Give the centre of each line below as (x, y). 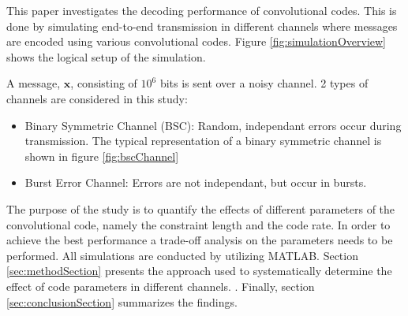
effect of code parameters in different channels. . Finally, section (161, 286)
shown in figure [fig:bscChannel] (102, 156)
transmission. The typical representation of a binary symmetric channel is (203, 141)
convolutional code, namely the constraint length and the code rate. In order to (198, 224)
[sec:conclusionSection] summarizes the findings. (122, 301)
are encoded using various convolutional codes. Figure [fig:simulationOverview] (196, 41)
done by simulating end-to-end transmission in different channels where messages (202, 26)
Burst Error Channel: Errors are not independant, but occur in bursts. (196, 182)
